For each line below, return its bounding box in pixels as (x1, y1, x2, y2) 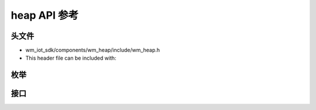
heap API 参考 (11, 9, 79, 22)
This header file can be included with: (25, 54, 116, 61)
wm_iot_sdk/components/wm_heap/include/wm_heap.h (25, 47, 160, 54)
